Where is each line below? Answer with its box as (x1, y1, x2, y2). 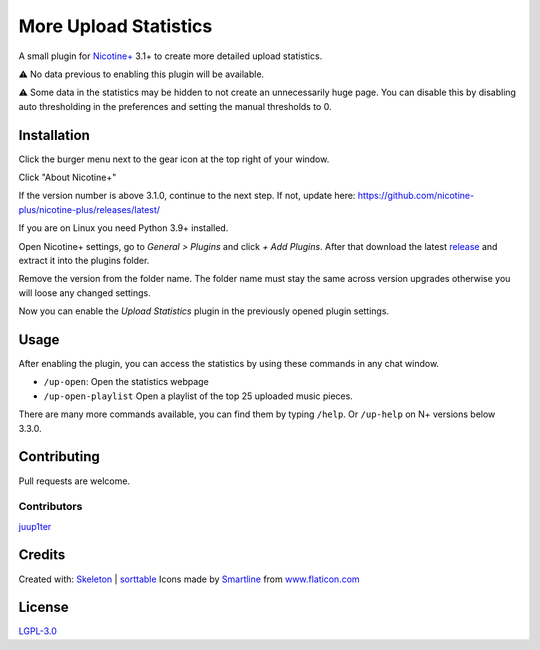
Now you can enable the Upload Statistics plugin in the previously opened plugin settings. (18, 305, 390, 317)
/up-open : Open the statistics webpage (43, 376, 209, 388)
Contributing (18, 448, 100, 465)
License (18, 599, 69, 616)
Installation (18, 126, 90, 144)
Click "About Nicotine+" (18, 171, 117, 184)
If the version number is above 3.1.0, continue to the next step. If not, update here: (18, 190, 356, 202)
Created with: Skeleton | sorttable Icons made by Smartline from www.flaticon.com (18, 573, 360, 585)
